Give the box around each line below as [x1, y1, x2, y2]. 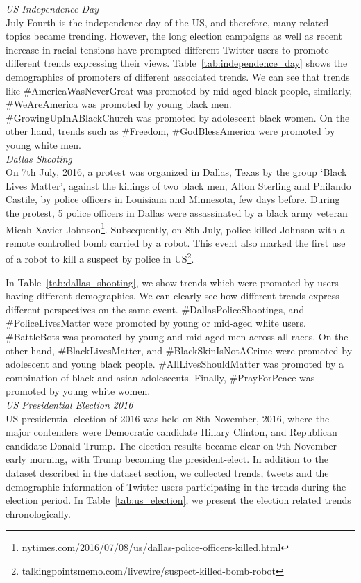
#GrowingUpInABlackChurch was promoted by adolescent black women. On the [6, 110, 350, 124]
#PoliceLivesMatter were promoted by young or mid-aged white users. [6, 315, 306, 330]
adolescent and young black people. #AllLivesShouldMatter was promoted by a [6, 356, 344, 371]
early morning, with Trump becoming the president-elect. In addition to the [6, 452, 328, 466]
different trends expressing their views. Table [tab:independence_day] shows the [6, 56, 348, 70]
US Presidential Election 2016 [6, 397, 133, 411]
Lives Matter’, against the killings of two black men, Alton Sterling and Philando [6, 178, 351, 192]
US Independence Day [6, 1, 99, 15]
